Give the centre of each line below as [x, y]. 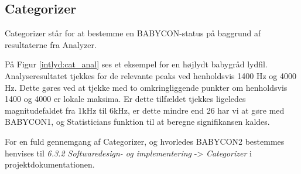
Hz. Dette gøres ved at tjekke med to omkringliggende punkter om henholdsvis [146, 87]
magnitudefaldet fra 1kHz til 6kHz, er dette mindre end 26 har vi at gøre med [145, 110]
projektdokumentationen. [50, 164]
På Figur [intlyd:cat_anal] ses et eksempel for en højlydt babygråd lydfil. [136, 64]
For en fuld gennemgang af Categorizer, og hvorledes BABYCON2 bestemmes [145, 141]
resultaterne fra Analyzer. [51, 44]
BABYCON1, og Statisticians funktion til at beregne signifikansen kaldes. [137, 122]
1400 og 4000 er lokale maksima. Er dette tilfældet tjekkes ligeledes [125, 99]
